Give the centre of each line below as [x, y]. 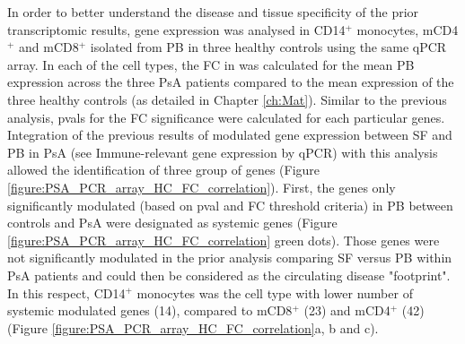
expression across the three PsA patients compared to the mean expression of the [231, 82]
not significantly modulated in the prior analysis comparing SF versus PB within [230, 258]
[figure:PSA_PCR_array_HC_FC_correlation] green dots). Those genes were [224, 240]
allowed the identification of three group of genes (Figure [164, 170]
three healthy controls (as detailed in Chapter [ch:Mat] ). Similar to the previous [227, 99]
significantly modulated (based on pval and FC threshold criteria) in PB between [230, 205]
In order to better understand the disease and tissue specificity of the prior [213, 12]
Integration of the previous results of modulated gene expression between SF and [230, 135]
